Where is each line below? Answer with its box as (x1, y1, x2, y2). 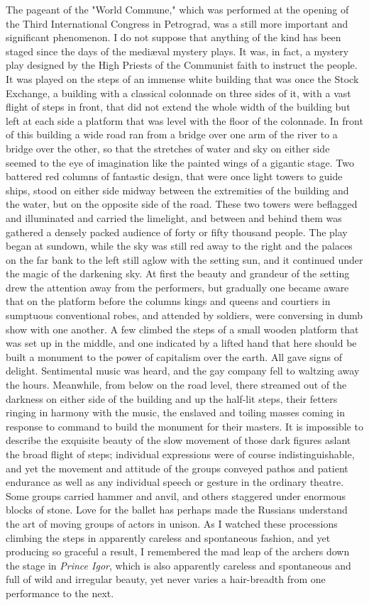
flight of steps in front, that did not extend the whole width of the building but (6, 99, 351, 114)
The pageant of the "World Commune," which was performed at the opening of (6, 2, 349, 16)
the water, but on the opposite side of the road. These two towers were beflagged (6, 196, 358, 211)
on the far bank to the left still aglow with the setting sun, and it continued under (6, 252, 363, 267)
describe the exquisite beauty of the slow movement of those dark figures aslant (6, 433, 351, 448)
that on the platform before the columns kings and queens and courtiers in (6, 294, 331, 309)
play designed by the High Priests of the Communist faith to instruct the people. (6, 57, 358, 72)
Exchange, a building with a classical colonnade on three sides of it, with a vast (6, 85, 351, 100)
